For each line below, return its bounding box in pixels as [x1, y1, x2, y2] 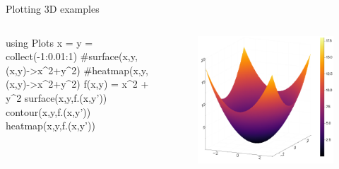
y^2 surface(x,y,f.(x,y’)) [6, 90, 107, 105]
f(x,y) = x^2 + [83, 76, 149, 91]
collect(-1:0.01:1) [6, 49, 78, 64]
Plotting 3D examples [6, 1, 100, 16]
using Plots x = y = [6, 35, 93, 49]
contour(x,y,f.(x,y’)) [6, 104, 91, 119]
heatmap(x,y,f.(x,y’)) [6, 118, 95, 133]
